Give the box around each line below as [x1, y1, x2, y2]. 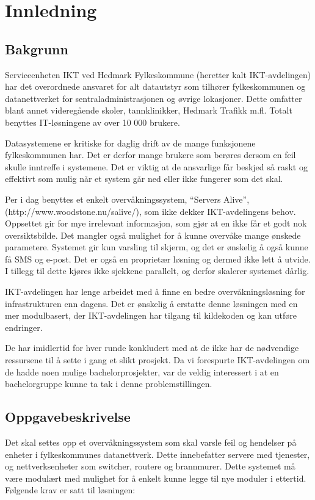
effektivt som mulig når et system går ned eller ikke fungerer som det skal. [5, 172, 283, 185]
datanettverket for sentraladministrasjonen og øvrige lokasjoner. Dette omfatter [5, 92, 302, 104]
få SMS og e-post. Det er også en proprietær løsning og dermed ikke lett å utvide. [5, 252, 311, 265]
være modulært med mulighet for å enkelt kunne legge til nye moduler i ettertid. [5, 471, 306, 484]
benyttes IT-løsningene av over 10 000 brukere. [5, 115, 180, 128]
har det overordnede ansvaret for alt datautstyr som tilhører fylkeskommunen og [5, 80, 306, 93]
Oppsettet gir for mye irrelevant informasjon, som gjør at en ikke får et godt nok [5, 217, 307, 230]
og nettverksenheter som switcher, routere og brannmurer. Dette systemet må [5, 460, 295, 473]
